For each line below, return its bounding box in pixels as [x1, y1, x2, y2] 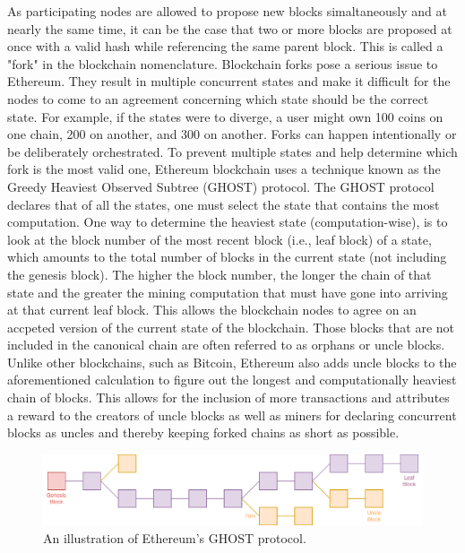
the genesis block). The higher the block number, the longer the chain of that [7, 264, 432, 283]
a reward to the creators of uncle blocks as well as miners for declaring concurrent [7, 405, 457, 424]
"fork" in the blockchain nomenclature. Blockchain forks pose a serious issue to [7, 54, 438, 73]
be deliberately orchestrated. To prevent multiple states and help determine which [7, 142, 458, 160]
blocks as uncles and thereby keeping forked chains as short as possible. [7, 423, 400, 442]
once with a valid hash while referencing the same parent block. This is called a [7, 37, 443, 56]
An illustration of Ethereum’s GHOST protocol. [43, 528, 306, 547]
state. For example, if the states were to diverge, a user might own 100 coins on [7, 107, 443, 125]
